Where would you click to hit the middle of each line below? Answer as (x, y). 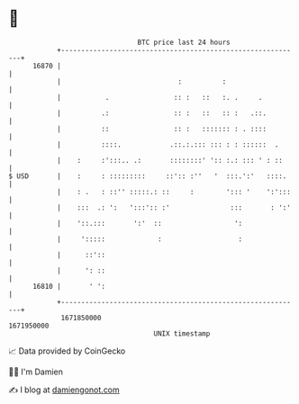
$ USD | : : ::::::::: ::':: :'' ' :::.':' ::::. (148, 176)
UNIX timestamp (182, 333)
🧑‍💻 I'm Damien (36, 372)
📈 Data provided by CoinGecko (67, 351)
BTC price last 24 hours (184, 42)
